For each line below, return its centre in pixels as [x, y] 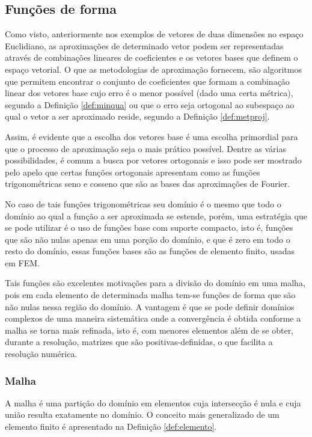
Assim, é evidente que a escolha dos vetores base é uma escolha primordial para [151, 136]
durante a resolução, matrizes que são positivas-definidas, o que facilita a [139, 342]
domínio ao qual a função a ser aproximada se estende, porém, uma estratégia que [156, 215]
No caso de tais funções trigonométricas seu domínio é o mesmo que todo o [143, 203]
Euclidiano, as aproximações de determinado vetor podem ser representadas [144, 45]
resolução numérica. [41, 354]
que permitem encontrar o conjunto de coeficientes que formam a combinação [147, 81]
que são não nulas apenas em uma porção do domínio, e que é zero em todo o [148, 239]
